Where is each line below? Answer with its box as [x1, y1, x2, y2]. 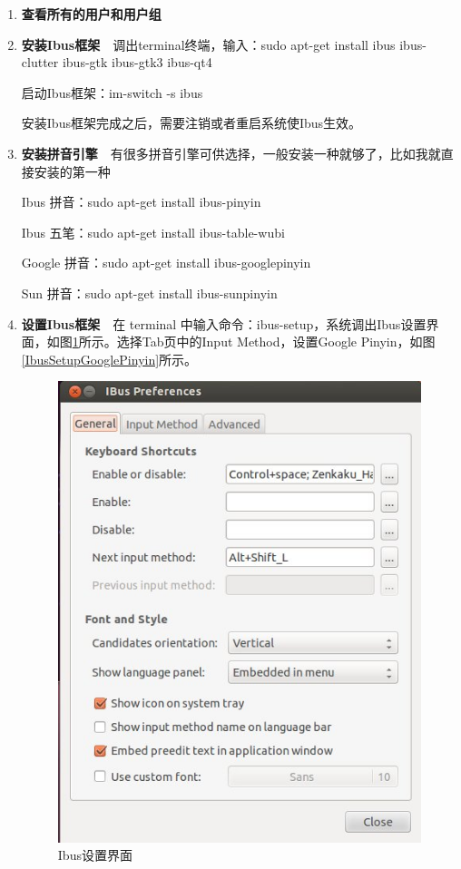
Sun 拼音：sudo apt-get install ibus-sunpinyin [21, 283, 278, 302]
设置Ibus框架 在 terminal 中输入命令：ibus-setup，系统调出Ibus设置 [21, 314, 427, 333]
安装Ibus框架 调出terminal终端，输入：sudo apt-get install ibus [21, 34, 396, 54]
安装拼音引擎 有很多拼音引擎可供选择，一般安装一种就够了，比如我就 [21, 143, 441, 162]
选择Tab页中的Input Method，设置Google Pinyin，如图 [116, 332, 436, 351]
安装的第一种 [34, 161, 111, 181]
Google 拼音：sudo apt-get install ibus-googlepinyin [21, 253, 311, 272]
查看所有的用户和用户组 [21, 5, 162, 23]
